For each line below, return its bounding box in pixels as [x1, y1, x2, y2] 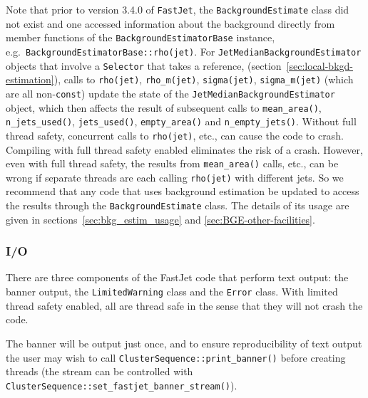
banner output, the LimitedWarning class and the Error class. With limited [6, 284, 338, 299]
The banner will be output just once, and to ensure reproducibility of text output [6, 335, 362, 350]
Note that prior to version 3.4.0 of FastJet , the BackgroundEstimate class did [6, 2, 349, 16]
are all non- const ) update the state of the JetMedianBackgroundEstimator [6, 85, 335, 100]
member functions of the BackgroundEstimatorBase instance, [6, 30, 275, 45]
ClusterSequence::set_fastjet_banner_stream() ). [6, 377, 237, 392]
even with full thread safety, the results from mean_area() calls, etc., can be [6, 156, 339, 171]
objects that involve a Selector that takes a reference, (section [6, 58, 282, 73]
